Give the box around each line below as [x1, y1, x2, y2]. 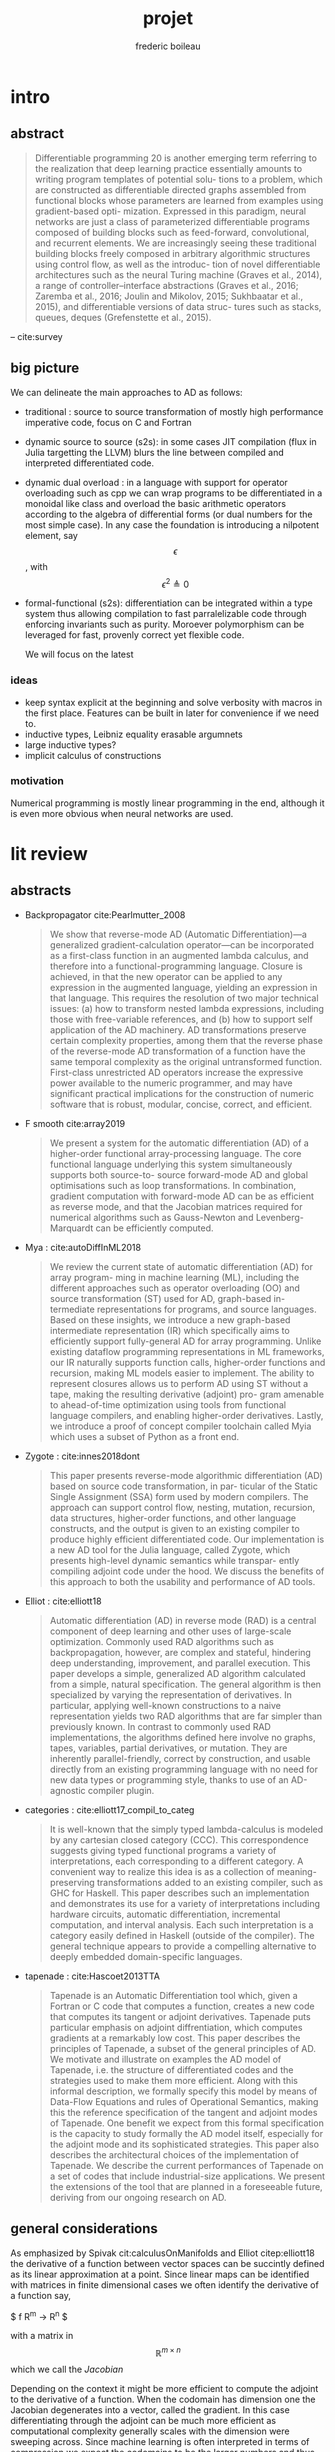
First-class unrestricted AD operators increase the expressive [49, 1066, 304, 1078]
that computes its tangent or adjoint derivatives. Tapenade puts [49, 2010, 312, 2022]
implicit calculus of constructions [24, 749, 162, 761]
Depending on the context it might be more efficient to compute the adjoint [10, 2382, 319, 2394]
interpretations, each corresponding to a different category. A [49, 1855, 304, 1867]
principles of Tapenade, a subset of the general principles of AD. [49, 2042, 317, 2054]
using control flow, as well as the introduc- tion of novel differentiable [34, 258, 321, 270]
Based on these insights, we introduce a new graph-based [49, 1313, 291, 1326]
